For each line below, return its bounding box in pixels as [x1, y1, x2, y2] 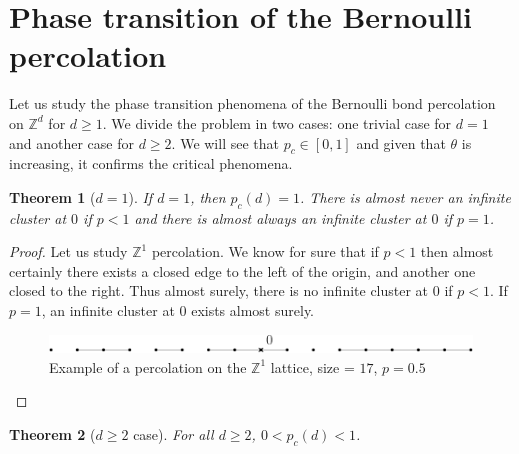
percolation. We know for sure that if [151, 241, 379, 262]
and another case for [9, 132, 134, 153]
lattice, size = [270, 356, 355, 377]
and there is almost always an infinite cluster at [134, 207, 427, 228]
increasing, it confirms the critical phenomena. [9, 153, 293, 174]
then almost [420, 241, 494, 262]
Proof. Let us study [9, 241, 128, 262]
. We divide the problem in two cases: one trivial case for [102, 112, 452, 133]
